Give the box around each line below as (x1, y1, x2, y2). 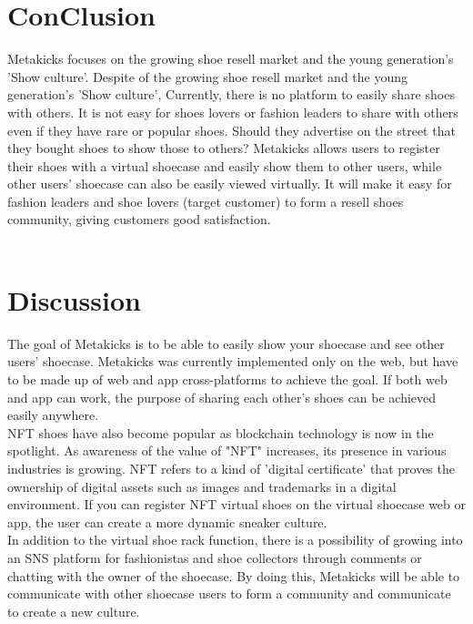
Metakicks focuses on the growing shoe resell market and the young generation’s (7, 49, 454, 68)
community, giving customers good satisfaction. (7, 210, 271, 229)
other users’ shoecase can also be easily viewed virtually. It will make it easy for (7, 174, 452, 193)
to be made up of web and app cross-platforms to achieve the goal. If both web (7, 369, 448, 388)
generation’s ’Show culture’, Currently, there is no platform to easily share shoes (7, 85, 455, 104)
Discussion (7, 281, 141, 318)
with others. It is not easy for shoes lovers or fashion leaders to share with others (7, 102, 458, 121)
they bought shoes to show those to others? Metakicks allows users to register (7, 138, 440, 158)
